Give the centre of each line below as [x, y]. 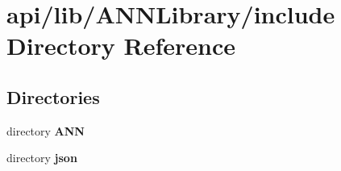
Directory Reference [121, 46]
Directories [53, 96]
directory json [42, 158]
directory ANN [46, 130]
